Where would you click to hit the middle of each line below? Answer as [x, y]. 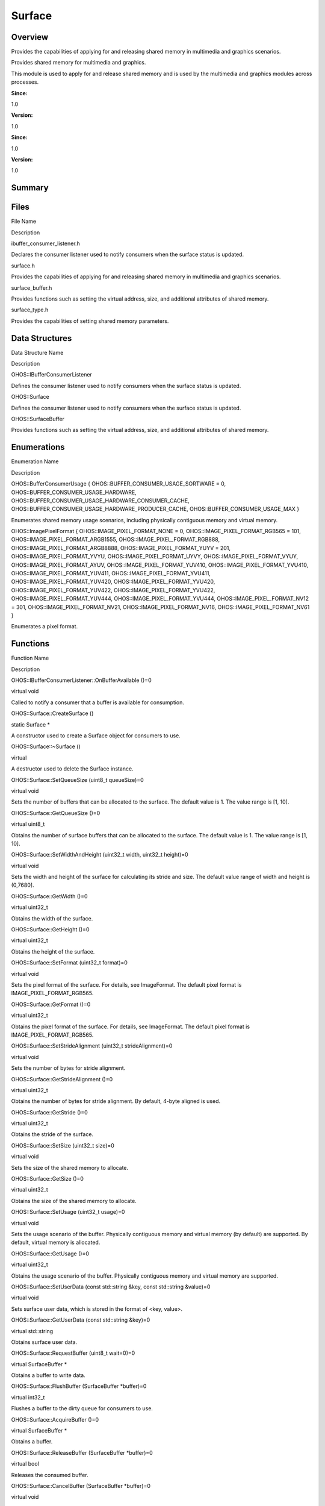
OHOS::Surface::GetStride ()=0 [50, 1112]
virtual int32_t [28, 1397]
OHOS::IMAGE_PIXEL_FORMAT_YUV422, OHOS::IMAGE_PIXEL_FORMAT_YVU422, [113, 590]
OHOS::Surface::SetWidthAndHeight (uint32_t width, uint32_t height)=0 [100, 855]
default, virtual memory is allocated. [56, 1242]
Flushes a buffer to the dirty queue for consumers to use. [82, 1408]
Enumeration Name [35, 461]
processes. [25, 82]
